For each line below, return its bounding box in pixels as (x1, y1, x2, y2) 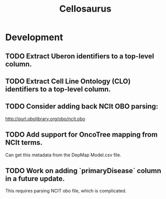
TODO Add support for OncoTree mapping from (5, 130, 158, 139)
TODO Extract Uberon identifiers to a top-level (5, 52, 154, 60)
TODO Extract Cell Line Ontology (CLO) (5, 77, 131, 85)
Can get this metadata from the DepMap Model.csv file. (5, 152, 122, 158)
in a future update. (5, 174, 65, 183)
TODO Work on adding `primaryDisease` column (5, 166, 161, 175)
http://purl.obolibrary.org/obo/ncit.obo (5, 115, 85, 122)
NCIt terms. (5, 138, 43, 147)
